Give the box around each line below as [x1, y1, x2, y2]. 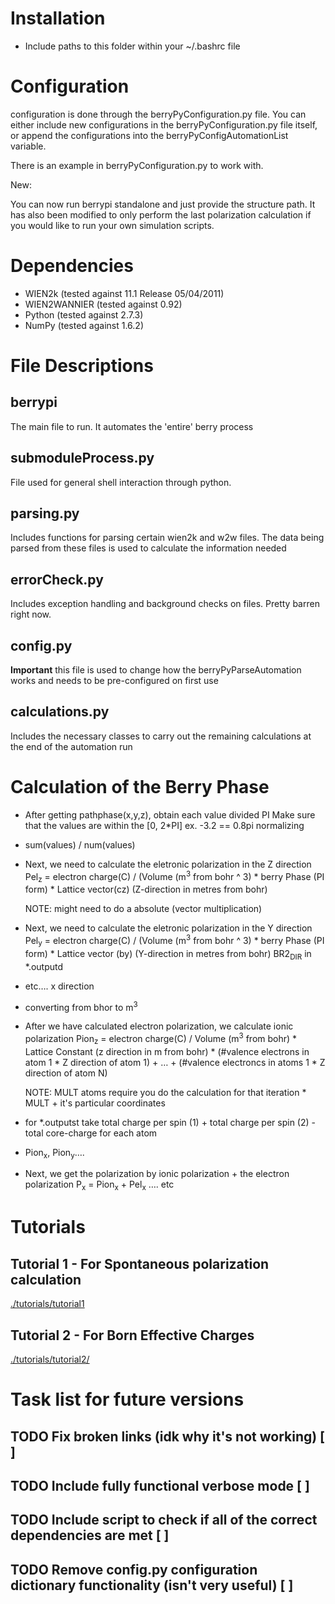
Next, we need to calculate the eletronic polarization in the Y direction [24, 922, 313, 934]
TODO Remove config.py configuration [10, 1561, 258, 1578]
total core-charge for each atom [24, 1127, 158, 1139]
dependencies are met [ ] [10, 1527, 170, 1544]
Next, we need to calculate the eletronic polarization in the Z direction [24, 858, 312, 870]
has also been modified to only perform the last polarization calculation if [10, 208, 312, 221]
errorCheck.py [10, 571, 104, 588]
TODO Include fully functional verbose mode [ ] [10, 1478, 310, 1494]
